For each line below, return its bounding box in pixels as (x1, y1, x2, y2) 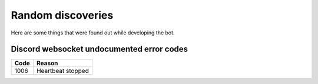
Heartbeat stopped (36, 67, 90, 75)
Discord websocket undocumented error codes (11, 44, 188, 54)
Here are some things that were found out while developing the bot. (11, 29, 175, 36)
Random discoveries (11, 9, 114, 22)
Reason (36, 59, 58, 67)
